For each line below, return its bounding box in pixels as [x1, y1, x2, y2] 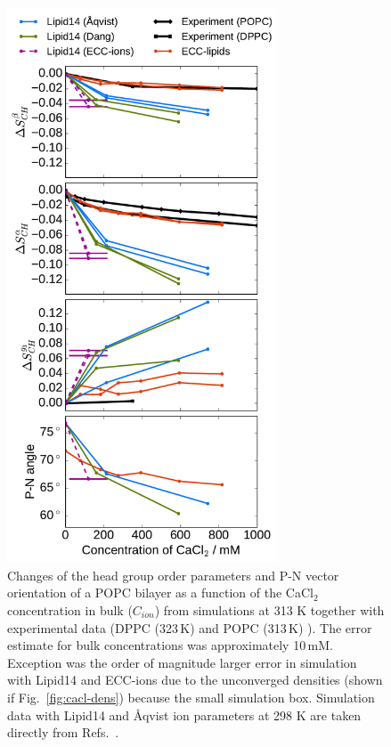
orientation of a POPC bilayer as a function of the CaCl [7, 583, 314, 602]
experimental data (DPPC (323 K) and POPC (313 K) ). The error [7, 618, 372, 637]
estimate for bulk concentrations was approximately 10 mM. [7, 636, 333, 654]
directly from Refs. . [7, 723, 119, 742]
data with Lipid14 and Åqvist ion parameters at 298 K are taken [7, 705, 362, 724]
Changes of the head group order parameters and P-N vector [7, 565, 339, 584]
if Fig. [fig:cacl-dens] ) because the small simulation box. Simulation [7, 687, 375, 706]
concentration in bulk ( [7, 601, 133, 619]
